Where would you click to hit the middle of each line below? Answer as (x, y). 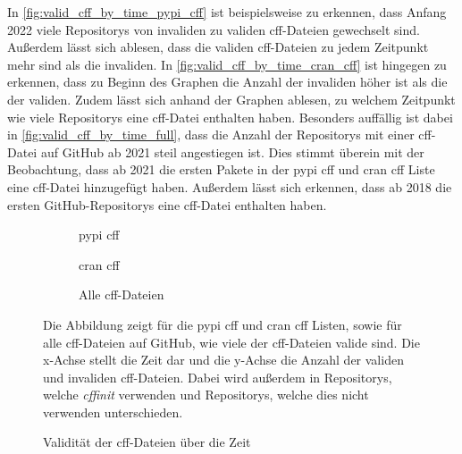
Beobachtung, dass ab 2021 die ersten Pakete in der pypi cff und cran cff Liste (221, 169)
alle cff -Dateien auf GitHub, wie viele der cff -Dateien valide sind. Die (231, 342)
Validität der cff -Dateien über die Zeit (147, 442)
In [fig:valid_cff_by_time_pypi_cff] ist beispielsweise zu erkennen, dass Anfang (227, 12)
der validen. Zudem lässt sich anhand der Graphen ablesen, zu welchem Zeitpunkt (231, 99)
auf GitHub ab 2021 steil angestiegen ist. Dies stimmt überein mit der (232, 151)
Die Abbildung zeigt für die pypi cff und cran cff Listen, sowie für (223, 324)
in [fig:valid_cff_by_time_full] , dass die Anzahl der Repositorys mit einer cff (219, 135)
